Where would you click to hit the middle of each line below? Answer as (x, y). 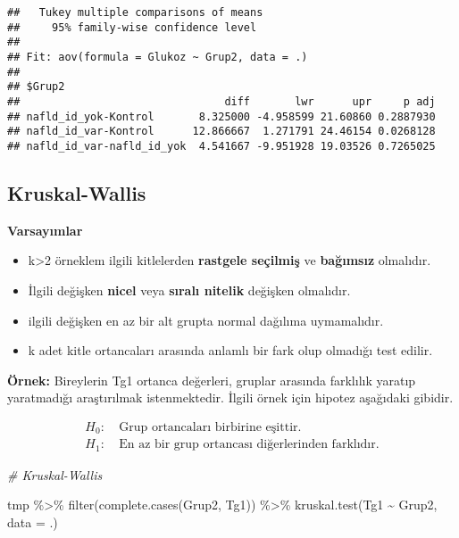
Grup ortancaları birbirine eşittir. (210, 427)
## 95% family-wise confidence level (132, 27)
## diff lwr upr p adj (221, 101)
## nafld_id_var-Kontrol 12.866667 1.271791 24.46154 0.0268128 (221, 132)
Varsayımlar (45, 230)
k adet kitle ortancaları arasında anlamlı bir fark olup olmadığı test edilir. (230, 350)
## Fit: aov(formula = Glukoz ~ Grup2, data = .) (158, 57)
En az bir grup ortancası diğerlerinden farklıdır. (249, 445)
